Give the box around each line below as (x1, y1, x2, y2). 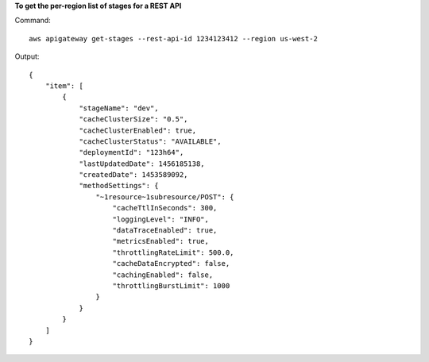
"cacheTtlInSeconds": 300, (112, 203, 218, 213)
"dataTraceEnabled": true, (112, 226, 218, 235)
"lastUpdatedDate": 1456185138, (79, 159, 206, 168)
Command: (14, 16, 51, 25)
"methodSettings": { (79, 181, 159, 191)
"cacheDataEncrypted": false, (112, 259, 230, 268)
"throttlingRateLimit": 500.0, (112, 248, 234, 257)
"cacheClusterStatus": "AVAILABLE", (79, 137, 222, 146)
